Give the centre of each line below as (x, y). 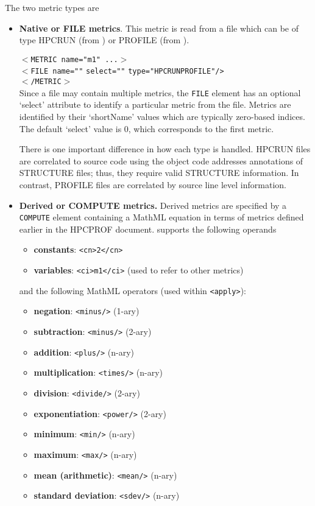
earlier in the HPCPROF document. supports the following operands (148, 229)
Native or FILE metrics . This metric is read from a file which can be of (159, 28)
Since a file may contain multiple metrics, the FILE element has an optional (160, 92)
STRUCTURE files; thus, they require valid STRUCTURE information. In (159, 173)
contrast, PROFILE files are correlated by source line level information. (153, 184)
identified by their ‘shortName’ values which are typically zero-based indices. (162, 116)
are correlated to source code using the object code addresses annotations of (161, 160)
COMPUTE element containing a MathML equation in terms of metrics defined (161, 217)
